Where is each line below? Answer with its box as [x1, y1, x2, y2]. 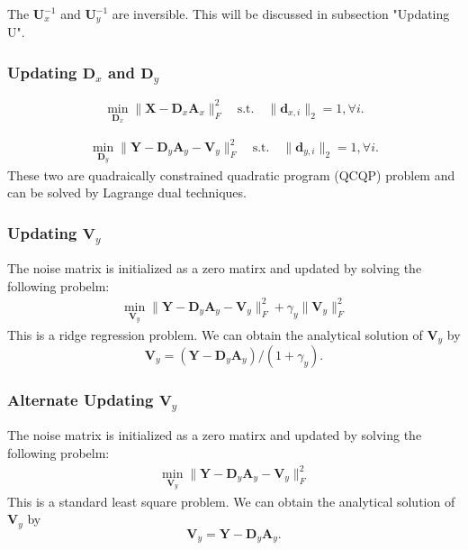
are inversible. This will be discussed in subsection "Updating [112, 5, 450, 23]
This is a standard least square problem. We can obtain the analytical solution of [7, 491, 455, 510]
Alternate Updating [7, 388, 154, 410]
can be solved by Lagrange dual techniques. [7, 183, 247, 202]
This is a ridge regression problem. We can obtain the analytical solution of [7, 325, 423, 344]
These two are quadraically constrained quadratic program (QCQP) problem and [7, 165, 455, 184]
